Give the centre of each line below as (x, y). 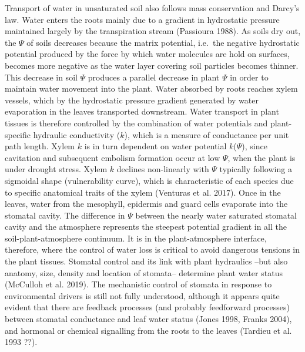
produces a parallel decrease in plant (154, 77)
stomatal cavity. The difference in (65, 215)
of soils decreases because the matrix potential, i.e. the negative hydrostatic (163, 42)
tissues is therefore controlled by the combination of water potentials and (136, 123)
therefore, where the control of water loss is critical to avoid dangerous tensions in (152, 249)
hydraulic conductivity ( (77, 134)
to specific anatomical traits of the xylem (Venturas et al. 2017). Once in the (143, 192)
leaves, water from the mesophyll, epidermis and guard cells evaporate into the (146, 204)
